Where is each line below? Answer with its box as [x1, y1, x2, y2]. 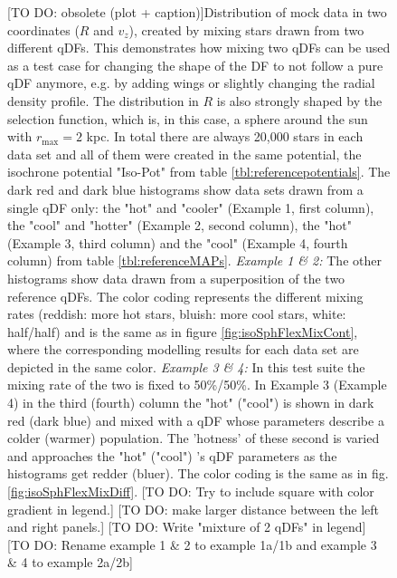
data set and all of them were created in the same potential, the [7, 144, 362, 163]
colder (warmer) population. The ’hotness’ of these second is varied [7, 429, 380, 448]
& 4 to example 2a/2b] [7, 553, 133, 572]
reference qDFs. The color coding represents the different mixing [7, 286, 364, 305]
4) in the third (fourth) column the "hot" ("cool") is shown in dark [7, 393, 374, 412]
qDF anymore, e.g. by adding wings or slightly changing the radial [7, 73, 375, 92]
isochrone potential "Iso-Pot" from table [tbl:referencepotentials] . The [7, 162, 391, 181]
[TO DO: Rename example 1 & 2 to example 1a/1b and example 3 [7, 535, 377, 554]
